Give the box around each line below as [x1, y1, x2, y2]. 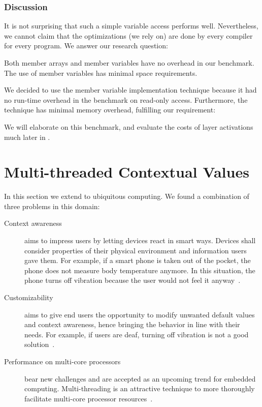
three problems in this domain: [4, 200, 100, 211]
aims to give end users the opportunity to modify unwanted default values [24, 309, 255, 319]
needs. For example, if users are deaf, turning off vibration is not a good [24, 329, 249, 339]
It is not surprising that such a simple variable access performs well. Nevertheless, [4, 20, 258, 31]
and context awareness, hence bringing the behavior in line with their [24, 319, 240, 330]
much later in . [4, 131, 50, 142]
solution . [24, 339, 55, 350]
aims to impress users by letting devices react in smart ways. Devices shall [24, 235, 256, 246]
